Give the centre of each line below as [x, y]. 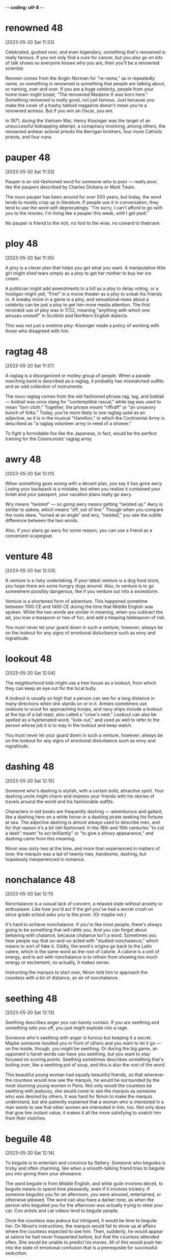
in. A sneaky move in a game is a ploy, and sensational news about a [77, 299]
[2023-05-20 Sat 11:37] [30, 366]
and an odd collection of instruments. [45, 386]
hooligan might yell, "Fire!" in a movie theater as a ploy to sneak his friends [84, 294]
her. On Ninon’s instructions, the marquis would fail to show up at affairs [81, 1226]
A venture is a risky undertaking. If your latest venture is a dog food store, [82, 580]
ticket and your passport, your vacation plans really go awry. [69, 494]
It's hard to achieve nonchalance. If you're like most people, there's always [84, 925]
